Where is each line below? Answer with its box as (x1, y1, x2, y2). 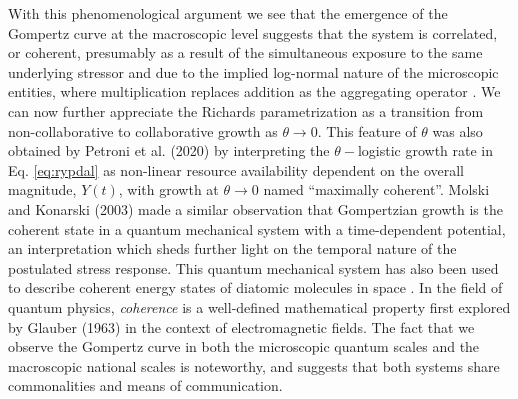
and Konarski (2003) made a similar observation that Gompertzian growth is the (8, 198, 503, 219)
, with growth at (118, 179, 219, 200)
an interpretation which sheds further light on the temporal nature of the (8, 238, 457, 259)
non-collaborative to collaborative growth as (8, 120, 278, 141)
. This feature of (317, 120, 417, 141)
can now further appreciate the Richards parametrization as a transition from (8, 100, 484, 121)
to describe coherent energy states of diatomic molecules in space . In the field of (8, 277, 503, 298)
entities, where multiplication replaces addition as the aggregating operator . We (8, 81, 501, 102)
